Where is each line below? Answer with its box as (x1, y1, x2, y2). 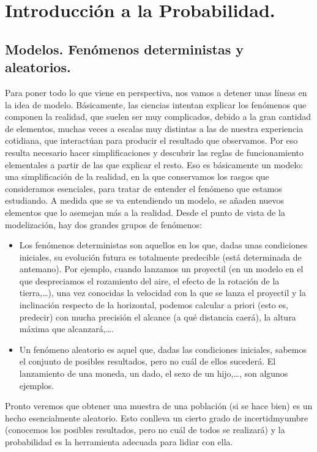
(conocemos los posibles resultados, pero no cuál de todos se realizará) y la (5, 423, 285, 436)
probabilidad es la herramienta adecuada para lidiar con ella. (5, 435, 233, 448)
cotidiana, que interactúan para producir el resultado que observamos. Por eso (5, 134, 298, 147)
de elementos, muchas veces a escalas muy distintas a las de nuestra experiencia (5, 122, 304, 135)
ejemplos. (19, 379, 54, 391)
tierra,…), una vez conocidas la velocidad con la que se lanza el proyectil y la (19, 286, 306, 299)
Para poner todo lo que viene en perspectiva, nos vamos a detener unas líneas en (5, 86, 307, 98)
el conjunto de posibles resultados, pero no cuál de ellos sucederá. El (19, 355, 276, 368)
